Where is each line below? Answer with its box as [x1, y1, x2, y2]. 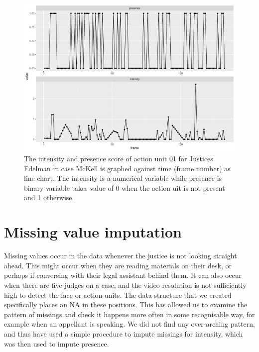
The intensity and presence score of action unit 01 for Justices [24, 153, 213, 164]
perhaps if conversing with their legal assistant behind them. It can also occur [4, 270, 242, 280]
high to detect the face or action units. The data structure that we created [4, 289, 232, 300]
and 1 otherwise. [24, 192, 74, 203]
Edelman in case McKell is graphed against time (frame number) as [24, 163, 231, 173]
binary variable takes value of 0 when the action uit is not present [24, 182, 225, 193]
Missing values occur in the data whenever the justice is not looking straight [4, 250, 237, 261]
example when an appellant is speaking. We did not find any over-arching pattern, [4, 319, 255, 329]
